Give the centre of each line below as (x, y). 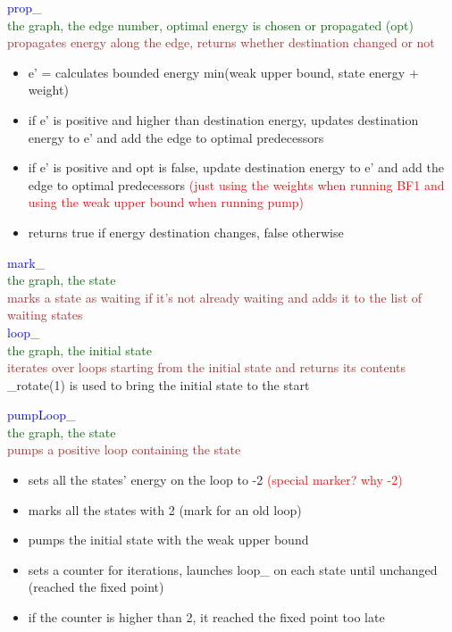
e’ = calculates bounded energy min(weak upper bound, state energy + (223, 72)
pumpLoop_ (42, 415)
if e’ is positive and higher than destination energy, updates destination (223, 119)
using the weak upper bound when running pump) (166, 202)
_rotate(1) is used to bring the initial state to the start (159, 384)
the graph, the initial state (80, 349)
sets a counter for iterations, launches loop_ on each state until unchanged (233, 569)
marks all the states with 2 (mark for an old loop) (165, 509)
